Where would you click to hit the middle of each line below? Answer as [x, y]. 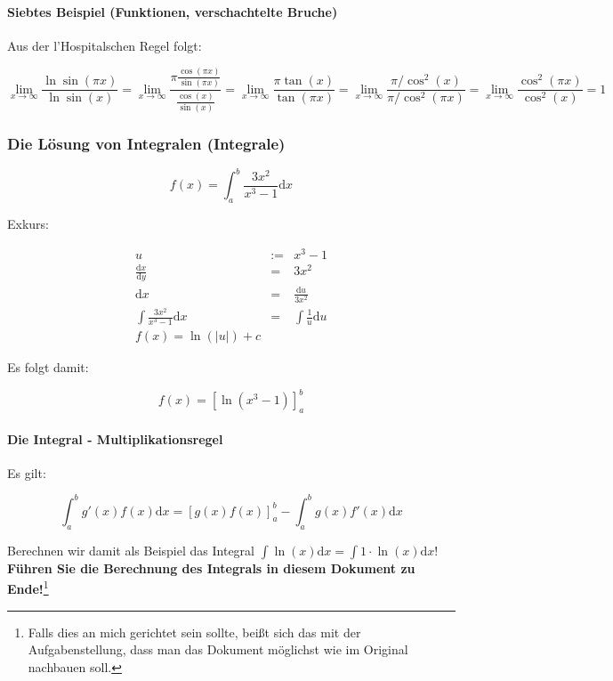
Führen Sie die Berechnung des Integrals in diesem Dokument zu [211, 567]
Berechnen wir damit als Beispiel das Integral [131, 550]
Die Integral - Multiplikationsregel [115, 438]
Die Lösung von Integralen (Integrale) [146, 143]
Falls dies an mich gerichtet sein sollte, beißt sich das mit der [194, 632]
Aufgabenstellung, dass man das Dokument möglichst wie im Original [218, 649]
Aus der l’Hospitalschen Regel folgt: [105, 45]
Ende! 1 [28, 588]
